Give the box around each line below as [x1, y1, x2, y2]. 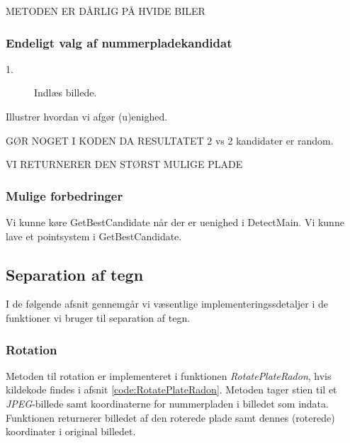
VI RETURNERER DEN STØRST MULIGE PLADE [6, 157, 243, 172]
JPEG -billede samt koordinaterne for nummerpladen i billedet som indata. [6, 396, 329, 410]
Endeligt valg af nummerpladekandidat [6, 33, 232, 51]
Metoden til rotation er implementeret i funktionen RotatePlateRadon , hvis [6, 368, 332, 383]
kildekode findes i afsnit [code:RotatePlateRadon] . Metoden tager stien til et [6, 382, 337, 397]
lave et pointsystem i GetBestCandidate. [6, 228, 182, 243]
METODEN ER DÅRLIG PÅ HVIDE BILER [6, 4, 205, 18]
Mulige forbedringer [6, 186, 123, 204]
